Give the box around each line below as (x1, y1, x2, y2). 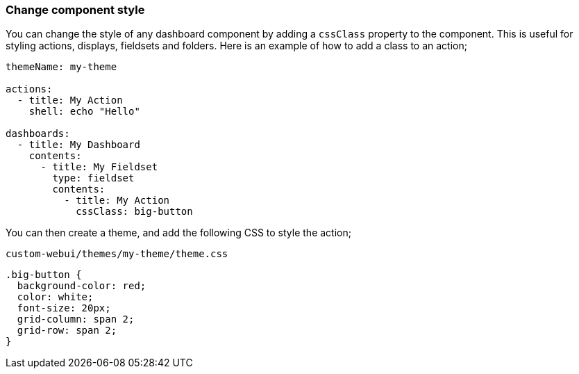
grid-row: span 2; (17, 325, 117, 336)
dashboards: (6, 128, 70, 140)
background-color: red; (17, 280, 146, 292)
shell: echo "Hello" (28, 106, 140, 117)
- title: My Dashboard (17, 139, 140, 151)
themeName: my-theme (6, 61, 117, 73)
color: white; (17, 291, 94, 303)
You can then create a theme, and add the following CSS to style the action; (6, 227, 351, 239)
